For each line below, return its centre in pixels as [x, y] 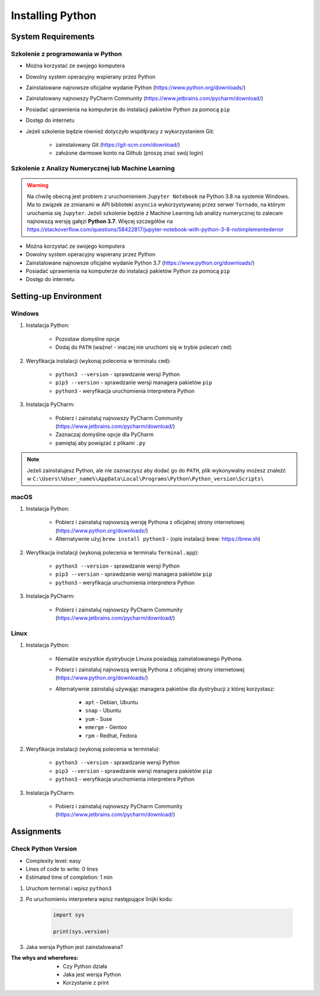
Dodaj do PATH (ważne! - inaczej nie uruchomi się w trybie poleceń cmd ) [144, 347]
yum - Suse [99, 718]
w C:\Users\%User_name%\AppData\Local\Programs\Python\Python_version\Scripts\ [145, 478]
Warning [38, 185]
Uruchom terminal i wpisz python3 [69, 888]
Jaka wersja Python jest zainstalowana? [74, 947]
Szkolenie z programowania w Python [66, 53]
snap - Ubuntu [103, 711]
